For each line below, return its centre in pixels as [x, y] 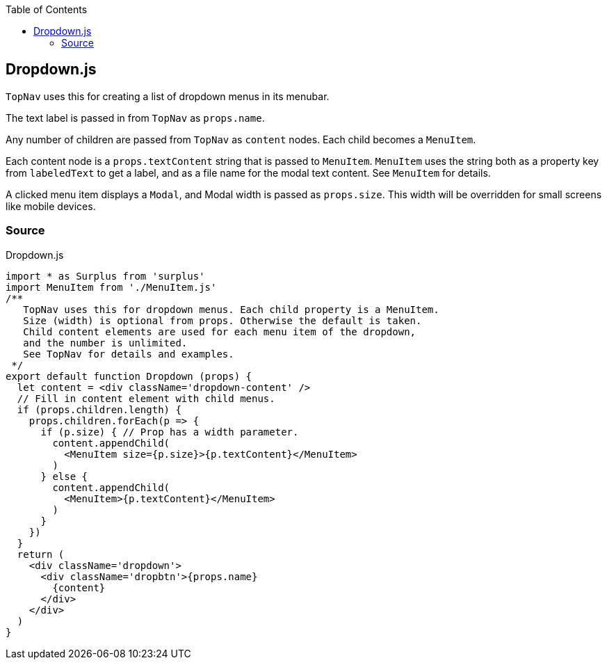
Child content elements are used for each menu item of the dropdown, [220, 331]
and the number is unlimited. [105, 343]
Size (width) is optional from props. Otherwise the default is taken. [222, 320]
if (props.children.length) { [99, 409]
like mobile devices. [51, 206]
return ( [41, 554]
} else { [64, 476]
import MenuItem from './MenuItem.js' [111, 287]
